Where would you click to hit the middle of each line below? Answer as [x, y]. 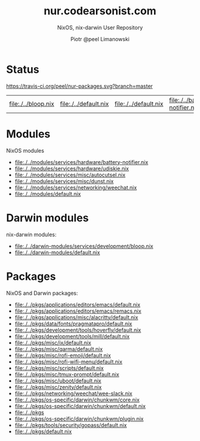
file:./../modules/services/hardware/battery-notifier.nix [82, 162]
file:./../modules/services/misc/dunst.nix [64, 181]
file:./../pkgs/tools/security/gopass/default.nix [71, 425]
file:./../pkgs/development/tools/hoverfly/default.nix [78, 330]
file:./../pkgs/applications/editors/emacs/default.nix [78, 304]
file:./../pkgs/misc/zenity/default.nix [58, 387]
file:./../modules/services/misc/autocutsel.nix [70, 175]
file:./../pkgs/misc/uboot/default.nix [58, 381]
